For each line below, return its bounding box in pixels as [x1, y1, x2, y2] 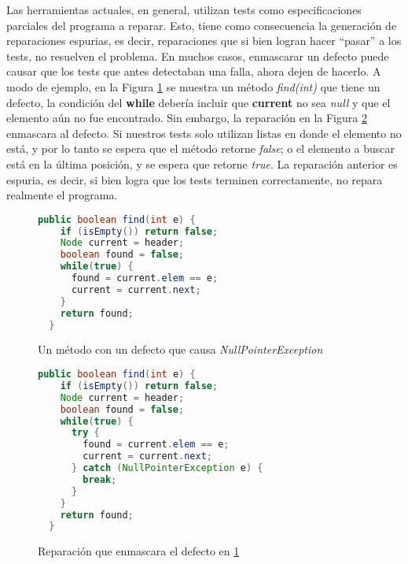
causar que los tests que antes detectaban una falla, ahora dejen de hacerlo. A [6, 63, 381, 80]
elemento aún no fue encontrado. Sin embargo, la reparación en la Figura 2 [6, 109, 367, 126]
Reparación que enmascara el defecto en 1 [38, 543, 240, 559]
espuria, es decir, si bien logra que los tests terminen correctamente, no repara [6, 171, 383, 187]
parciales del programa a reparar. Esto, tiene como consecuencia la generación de [6, 17, 397, 33]
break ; [83, 473, 117, 485]
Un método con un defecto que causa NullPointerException [38, 341, 323, 358]
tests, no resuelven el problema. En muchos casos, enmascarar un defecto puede [6, 47, 389, 64]
